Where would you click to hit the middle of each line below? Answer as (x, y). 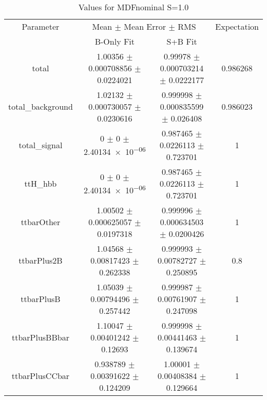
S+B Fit (182, 41)
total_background (41, 106)
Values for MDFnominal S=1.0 (133, 7)
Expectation (237, 26)
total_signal (41, 145)
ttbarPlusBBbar (40, 337)
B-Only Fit (115, 41)
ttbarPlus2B (41, 260)
